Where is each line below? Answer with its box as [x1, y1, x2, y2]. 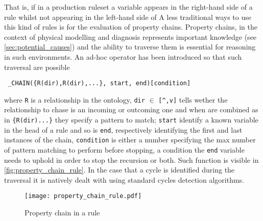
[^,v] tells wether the [158, 94, 228, 105]
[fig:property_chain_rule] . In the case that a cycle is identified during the [4, 164, 235, 175]
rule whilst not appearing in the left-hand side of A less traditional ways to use [4, 11, 251, 22]
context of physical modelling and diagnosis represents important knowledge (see [4, 31, 257, 42]
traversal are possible [4, 61, 70, 72]
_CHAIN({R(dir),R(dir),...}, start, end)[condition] [8, 80, 191, 87]
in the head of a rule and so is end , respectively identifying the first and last [4, 124, 243, 135]
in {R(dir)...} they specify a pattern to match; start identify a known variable [4, 114, 258, 125]
